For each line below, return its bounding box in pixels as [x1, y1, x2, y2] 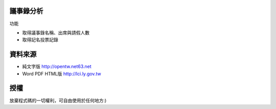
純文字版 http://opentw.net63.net [22, 64, 91, 70]
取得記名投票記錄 [22, 37, 58, 43]
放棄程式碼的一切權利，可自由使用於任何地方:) [9, 97, 107, 103]
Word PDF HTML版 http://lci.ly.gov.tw [22, 70, 102, 76]
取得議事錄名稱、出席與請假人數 [22, 30, 89, 36]
